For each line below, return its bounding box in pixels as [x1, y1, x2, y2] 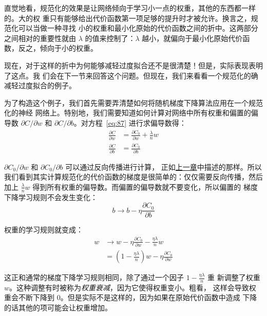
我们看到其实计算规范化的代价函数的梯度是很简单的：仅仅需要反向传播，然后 [4, 171, 263, 182]
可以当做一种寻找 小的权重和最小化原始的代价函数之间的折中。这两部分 [18, 23, 258, 33]
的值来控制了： [85, 32, 136, 43]
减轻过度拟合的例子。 [4, 80, 76, 91]
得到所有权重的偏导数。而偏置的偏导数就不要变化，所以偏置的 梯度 [32, 181, 258, 192]
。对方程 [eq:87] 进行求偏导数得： [73, 117, 186, 128]
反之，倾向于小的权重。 [18, 43, 98, 53]
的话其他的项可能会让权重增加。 [4, 302, 112, 313]
